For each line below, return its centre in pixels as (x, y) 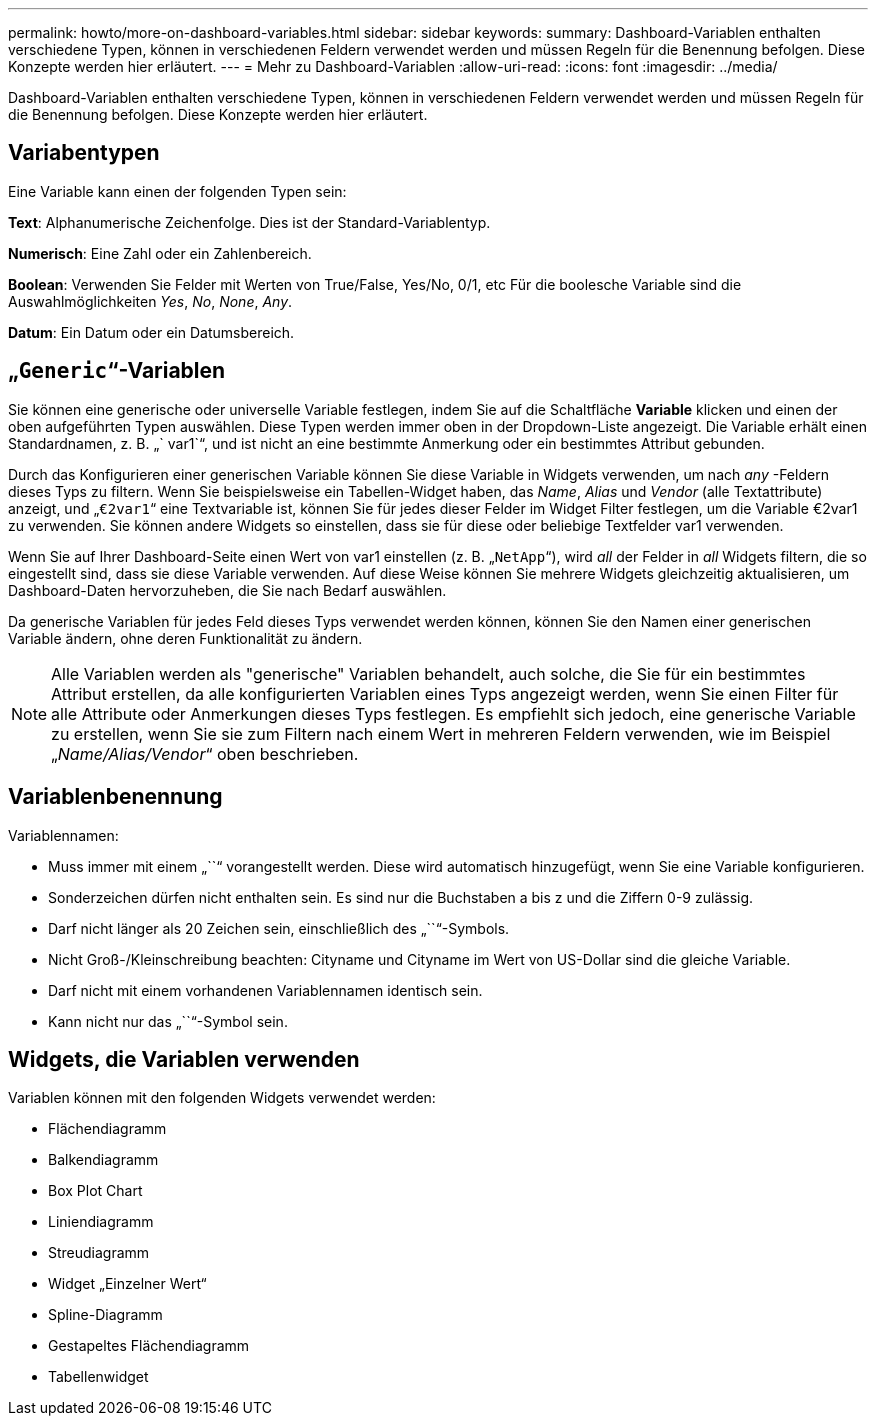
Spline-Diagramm (105, 1315)
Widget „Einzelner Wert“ (127, 1284)
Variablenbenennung (115, 797)
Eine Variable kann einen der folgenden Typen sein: (177, 191)
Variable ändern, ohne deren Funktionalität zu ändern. (185, 638)
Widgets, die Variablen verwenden (184, 1059)
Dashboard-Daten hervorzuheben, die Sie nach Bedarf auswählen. (227, 590)
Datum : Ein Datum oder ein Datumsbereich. (151, 332)
